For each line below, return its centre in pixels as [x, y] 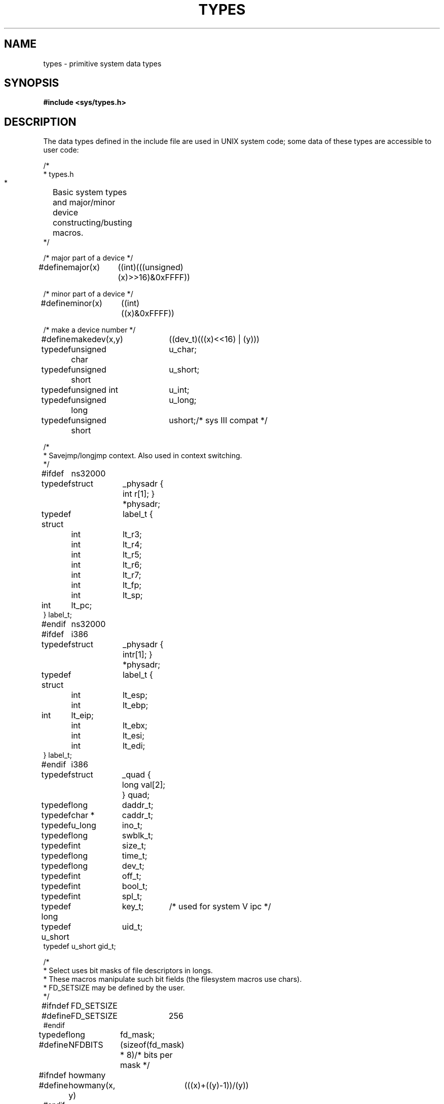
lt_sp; [133, 595]
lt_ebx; [135, 726]
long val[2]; [144, 785]
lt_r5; [132, 555]
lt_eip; [82, 715]
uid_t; [132, 927]
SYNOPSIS [32, 83]
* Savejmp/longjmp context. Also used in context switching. [143, 456]
